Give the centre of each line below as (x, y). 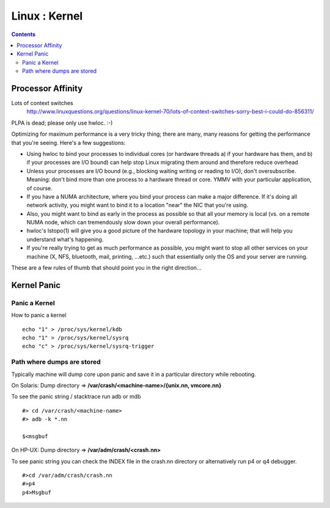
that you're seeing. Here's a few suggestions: (68, 142)
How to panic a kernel (39, 315)
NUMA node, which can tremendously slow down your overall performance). (123, 223)
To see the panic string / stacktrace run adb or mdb (76, 397)
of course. (40, 188)
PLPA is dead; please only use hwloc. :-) (62, 123)
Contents (24, 34)
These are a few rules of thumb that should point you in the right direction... (106, 268)
